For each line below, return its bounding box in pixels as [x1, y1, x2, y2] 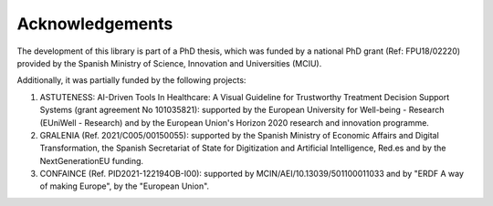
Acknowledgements [16, 14, 173, 34]
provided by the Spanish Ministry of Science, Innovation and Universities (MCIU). [16, 57, 322, 68]
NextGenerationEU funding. [39, 155, 144, 166]
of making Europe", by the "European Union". [39, 180, 210, 191]
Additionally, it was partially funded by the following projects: [16, 75, 246, 86]
